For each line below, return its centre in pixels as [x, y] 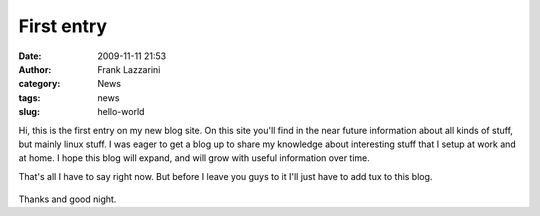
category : [39, 84]
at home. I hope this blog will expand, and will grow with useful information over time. [194, 158]
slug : [29, 112]
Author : [35, 69]
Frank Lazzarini [129, 69]
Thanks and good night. [67, 199]
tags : [29, 97]
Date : [30, 56]
